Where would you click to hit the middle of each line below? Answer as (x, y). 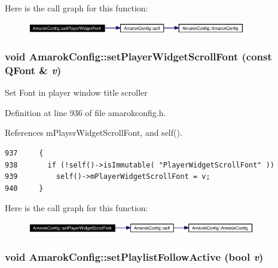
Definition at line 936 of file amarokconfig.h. (85, 112)
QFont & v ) (33, 70)
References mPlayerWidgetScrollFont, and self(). (94, 133)
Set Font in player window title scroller (76, 92)
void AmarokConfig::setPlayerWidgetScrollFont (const (138, 57)
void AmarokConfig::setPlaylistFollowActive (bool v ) (134, 256)
